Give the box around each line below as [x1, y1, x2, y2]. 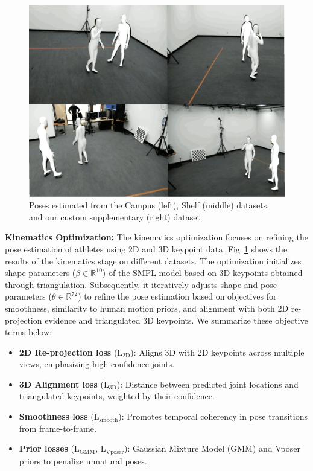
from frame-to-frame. [19, 421, 96, 434]
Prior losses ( [19, 442, 75, 455]
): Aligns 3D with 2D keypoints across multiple [130, 345, 305, 358]
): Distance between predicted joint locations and [116, 377, 299, 390]
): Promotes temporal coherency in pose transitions [118, 410, 308, 423]
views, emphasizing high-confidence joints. [19, 357, 175, 370]
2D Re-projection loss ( [19, 345, 118, 358]
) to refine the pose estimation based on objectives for [78, 290, 277, 303]
